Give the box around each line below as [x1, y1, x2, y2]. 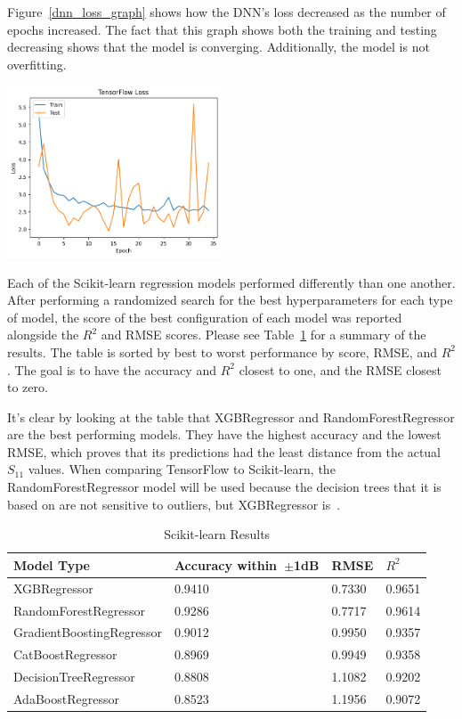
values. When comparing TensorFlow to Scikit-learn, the [28, 460, 336, 478]
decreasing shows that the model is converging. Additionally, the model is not [7, 37, 430, 56]
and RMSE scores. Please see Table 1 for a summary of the [101, 325, 426, 344]
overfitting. [7, 54, 67, 73]
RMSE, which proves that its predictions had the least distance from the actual [7, 442, 442, 461]
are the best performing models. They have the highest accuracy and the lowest [7, 425, 442, 444]
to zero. [7, 378, 48, 396]
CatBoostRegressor [13, 645, 118, 664]
